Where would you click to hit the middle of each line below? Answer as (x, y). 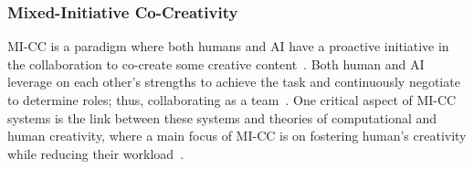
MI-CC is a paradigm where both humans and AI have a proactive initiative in (228, 46)
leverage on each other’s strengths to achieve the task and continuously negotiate (234, 82)
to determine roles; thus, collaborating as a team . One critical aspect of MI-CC (232, 100)
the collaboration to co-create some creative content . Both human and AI (216, 63)
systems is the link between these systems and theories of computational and (222, 117)
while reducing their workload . (96, 153)
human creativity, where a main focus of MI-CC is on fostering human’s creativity (237, 136)
